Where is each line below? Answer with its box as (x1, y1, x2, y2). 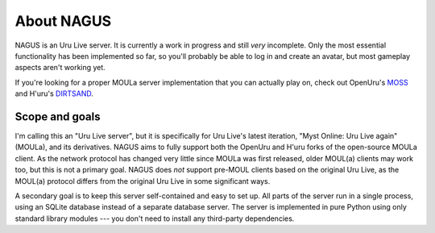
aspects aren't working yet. (14, 63, 106, 73)
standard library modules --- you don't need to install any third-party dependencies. (14, 214, 295, 223)
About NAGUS (14, 12, 112, 30)
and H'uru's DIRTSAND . (14, 89, 94, 98)
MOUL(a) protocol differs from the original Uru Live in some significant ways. (14, 176, 271, 185)
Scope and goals (14, 110, 101, 123)
